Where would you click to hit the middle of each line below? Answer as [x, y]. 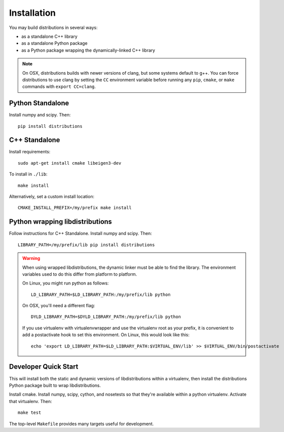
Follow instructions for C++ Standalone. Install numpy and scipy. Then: [80, 233]
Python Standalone [39, 103]
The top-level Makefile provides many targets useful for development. [81, 424]
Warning [31, 259]
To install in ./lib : [28, 174]
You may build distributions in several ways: [53, 28]
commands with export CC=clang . [59, 86]
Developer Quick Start [44, 367]
